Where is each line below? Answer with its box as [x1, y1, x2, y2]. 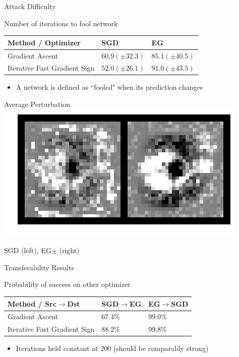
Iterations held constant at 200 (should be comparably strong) [16, 343, 209, 353]
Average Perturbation [4, 99, 70, 109]
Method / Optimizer [8, 37, 81, 47]
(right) [59, 245, 80, 256]
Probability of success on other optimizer [4, 279, 131, 289]
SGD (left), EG [4, 245, 51, 256]
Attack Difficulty [4, 1, 56, 11]
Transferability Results [4, 262, 74, 272]
